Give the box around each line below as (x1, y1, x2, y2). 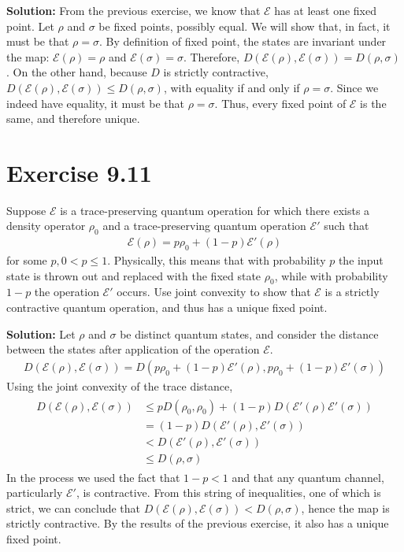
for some (6, 252, 47, 269)
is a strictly (324, 283, 380, 300)
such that (324, 217, 369, 234)
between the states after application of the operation (6, 341, 260, 358)
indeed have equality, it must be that (6, 94, 185, 111)
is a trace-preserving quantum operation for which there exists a (60, 202, 370, 218)
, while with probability (274, 267, 388, 283)
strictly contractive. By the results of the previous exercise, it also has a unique (6, 515, 389, 532)
